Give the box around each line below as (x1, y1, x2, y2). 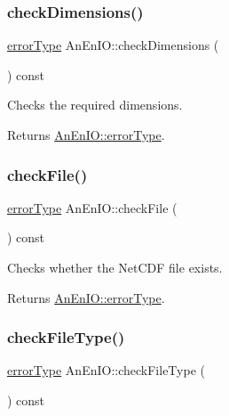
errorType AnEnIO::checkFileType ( (7, 361, 205, 379)
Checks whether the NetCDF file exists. (7, 258, 223, 276)
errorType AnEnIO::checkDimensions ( (7, 36, 219, 54)
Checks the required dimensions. (7, 95, 183, 114)
